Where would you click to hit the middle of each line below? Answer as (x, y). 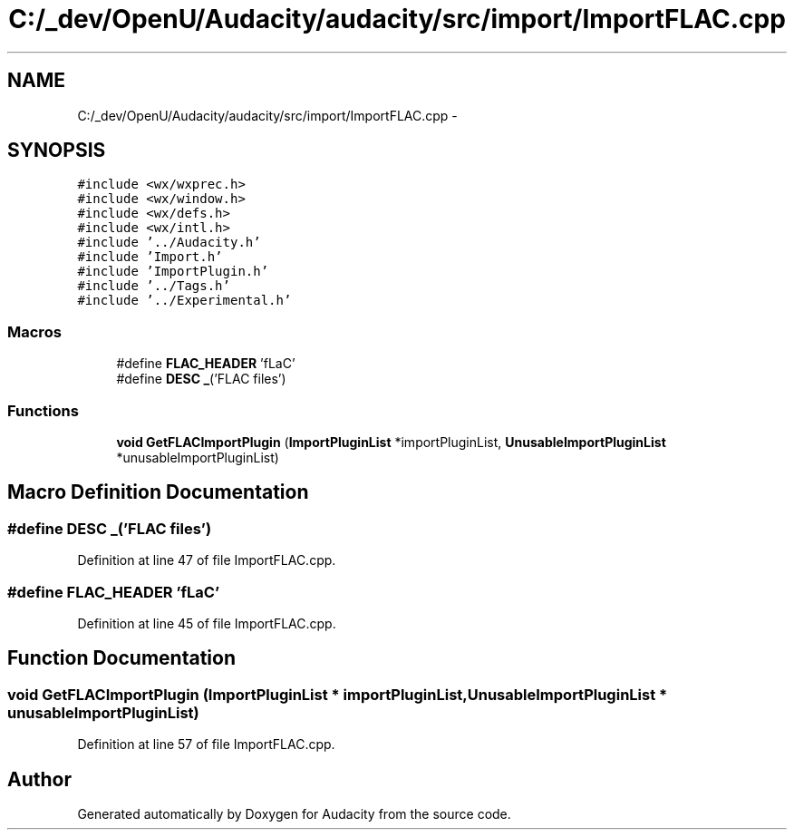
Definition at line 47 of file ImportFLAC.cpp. (207, 560)
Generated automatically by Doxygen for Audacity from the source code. (294, 813)
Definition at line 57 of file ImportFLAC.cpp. (206, 745)
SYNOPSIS (57, 151)
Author (39, 779)
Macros (34, 331)
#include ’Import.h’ (150, 257)
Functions (43, 410)
